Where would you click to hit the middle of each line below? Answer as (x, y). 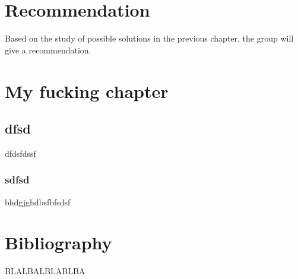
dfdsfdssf (20, 153)
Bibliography (58, 242)
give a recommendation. (48, 50)
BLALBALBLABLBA (45, 271)
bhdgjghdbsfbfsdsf (38, 202)
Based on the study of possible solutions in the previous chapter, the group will (149, 38)
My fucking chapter (87, 91)
